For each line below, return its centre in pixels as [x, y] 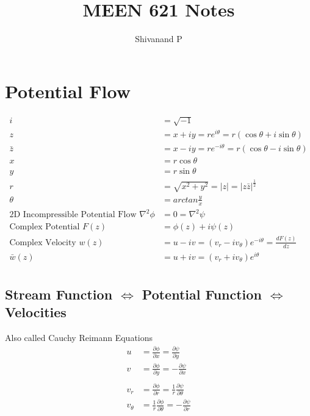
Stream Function [59, 294]
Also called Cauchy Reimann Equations [79, 338]
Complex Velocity [43, 242]
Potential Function [202, 294]
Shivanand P [159, 39]
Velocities [36, 312]
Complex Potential [45, 227]
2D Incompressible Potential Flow [73, 215]
